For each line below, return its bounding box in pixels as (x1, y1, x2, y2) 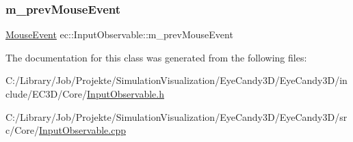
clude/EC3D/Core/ (5, 87, 88, 100)
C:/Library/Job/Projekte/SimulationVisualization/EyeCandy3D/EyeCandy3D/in (5, 73, 348, 87)
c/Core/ (5, 123, 40, 137)
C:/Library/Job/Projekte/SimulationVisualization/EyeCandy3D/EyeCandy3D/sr (5, 109, 348, 124)
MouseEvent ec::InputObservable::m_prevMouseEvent (5, 27, 233, 42)
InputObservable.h (87, 87, 164, 100)
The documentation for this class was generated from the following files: (5, 50, 307, 64)
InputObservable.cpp (39, 123, 126, 137)
